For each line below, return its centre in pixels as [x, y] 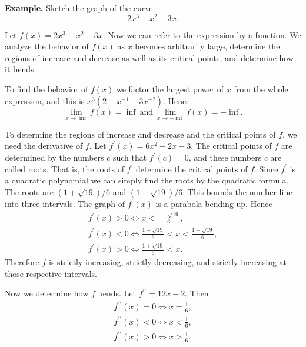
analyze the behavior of [47, 46]
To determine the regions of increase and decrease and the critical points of [140, 134]
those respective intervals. [51, 273]
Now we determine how [47, 293]
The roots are [29, 191]
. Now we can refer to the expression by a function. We [202, 34]
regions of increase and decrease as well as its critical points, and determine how [149, 57]
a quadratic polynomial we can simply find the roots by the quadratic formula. [147, 180]
